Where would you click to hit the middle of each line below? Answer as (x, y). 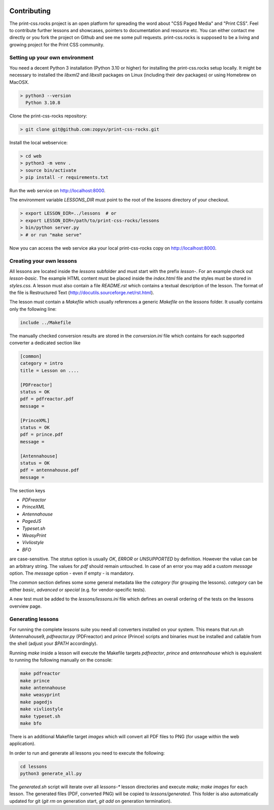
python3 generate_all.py (51, 774)
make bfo (31, 723)
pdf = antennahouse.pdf (50, 470)
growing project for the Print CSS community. (57, 44)
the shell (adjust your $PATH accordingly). (54, 644)
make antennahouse (43, 688)
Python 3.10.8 (43, 102)
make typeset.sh (40, 716)
